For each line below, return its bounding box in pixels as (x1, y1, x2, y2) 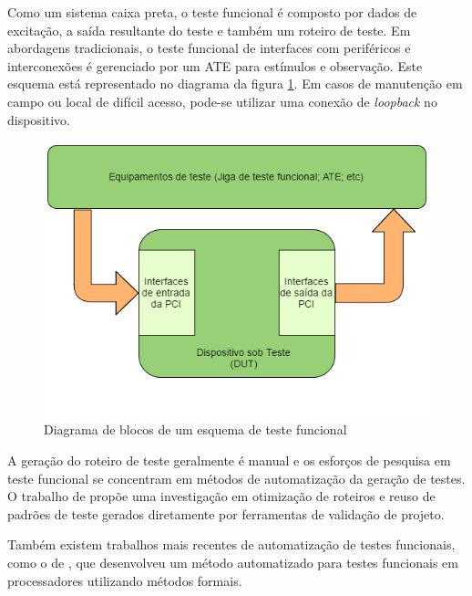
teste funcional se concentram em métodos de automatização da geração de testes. (7, 468, 466, 487)
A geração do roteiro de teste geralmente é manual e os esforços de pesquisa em (7, 450, 451, 469)
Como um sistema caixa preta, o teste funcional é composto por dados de (7, 3, 417, 21)
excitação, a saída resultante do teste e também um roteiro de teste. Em (7, 20, 411, 39)
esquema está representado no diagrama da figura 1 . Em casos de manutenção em (7, 74, 463, 93)
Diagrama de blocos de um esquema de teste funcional (44, 420, 347, 439)
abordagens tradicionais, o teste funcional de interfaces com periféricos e (7, 38, 411, 58)
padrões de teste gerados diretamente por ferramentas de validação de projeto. (7, 504, 445, 523)
